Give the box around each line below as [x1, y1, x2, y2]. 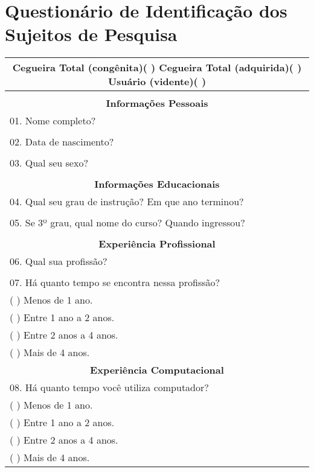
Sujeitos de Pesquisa [5, 22, 178, 46]
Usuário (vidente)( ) [107, 74, 207, 89]
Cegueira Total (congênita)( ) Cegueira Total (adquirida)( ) [12, 60, 302, 75]
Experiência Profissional [98, 237, 216, 251]
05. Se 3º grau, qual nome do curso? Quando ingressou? [10, 215, 245, 230]
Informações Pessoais [106, 96, 208, 110]
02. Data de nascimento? [10, 135, 114, 149]
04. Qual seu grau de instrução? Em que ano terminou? [10, 194, 244, 209]
